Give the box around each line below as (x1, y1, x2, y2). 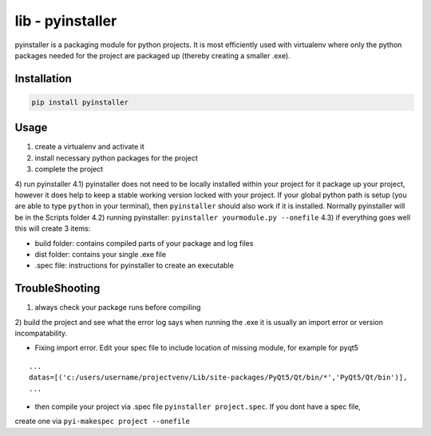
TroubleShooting (14, 282, 101, 295)
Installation (14, 72, 72, 85)
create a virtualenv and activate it (34, 142, 145, 152)
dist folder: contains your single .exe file (34, 249, 167, 259)
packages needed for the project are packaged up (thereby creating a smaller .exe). (14, 50, 291, 60)
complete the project (34, 164, 104, 174)
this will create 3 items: (14, 224, 91, 233)
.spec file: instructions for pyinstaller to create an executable (34, 260, 235, 271)
